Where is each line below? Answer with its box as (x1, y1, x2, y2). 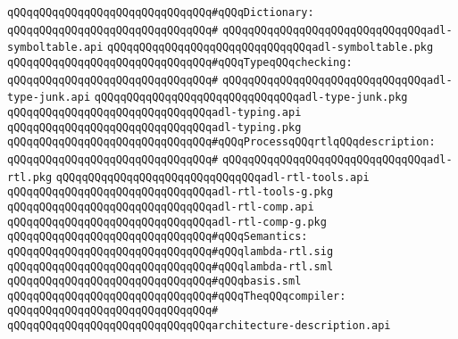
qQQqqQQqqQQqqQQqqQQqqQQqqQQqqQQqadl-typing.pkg (7, 120, 302, 134)
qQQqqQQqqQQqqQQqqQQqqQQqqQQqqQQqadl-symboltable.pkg (107, 41, 434, 54)
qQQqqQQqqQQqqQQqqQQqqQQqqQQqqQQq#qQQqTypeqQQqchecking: (7, 55, 353, 69)
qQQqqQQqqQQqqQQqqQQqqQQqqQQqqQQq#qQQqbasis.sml (7, 275, 302, 288)
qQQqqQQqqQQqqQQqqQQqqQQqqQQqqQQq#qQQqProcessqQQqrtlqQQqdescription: (7, 136, 436, 149)
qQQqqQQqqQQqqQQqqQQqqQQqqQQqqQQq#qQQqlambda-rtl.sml (7, 260, 334, 273)
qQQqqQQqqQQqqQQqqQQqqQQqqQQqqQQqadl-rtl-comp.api (7, 200, 314, 213)
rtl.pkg (7, 170, 53, 184)
